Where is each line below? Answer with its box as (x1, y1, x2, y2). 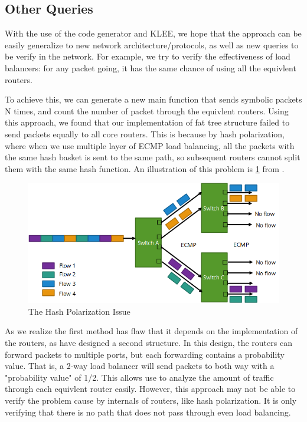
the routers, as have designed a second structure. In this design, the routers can (5, 337, 292, 348)
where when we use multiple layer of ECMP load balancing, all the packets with (5, 139, 295, 151)
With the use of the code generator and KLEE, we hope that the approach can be (5, 27, 302, 39)
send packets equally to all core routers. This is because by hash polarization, (5, 127, 285, 140)
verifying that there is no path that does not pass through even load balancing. (5, 405, 291, 418)
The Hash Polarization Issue (28, 305, 130, 317)
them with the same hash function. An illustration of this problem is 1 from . (5, 162, 285, 174)
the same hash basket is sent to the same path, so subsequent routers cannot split (5, 151, 301, 163)
